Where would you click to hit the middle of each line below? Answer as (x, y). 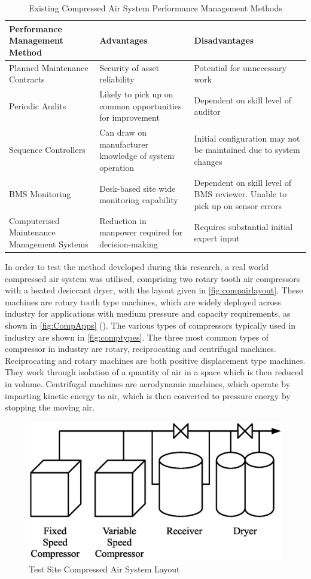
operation (117, 167)
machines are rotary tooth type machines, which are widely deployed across (143, 301)
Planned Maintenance (49, 67)
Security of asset (129, 67)
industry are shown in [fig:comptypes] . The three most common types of (137, 337)
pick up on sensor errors (238, 205)
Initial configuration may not (247, 138)
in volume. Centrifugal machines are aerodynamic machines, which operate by (148, 383)
